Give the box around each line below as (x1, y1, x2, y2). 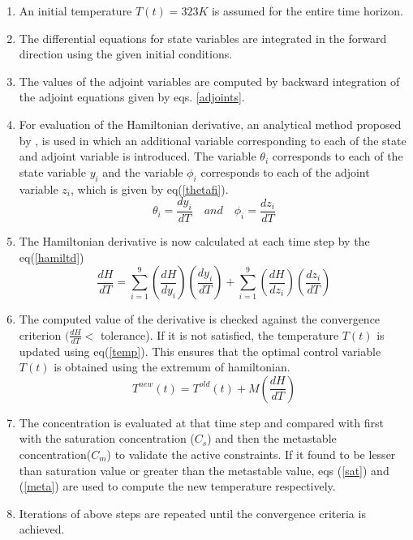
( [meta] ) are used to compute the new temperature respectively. (19, 478, 336, 495)
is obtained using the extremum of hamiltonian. (54, 358, 290, 375)
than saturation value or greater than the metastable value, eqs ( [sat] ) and (19, 461, 389, 478)
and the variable (102, 163, 183, 180)
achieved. (19, 521, 65, 538)
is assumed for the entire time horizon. (211, 2, 403, 19)
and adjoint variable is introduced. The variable (19, 148, 256, 165)
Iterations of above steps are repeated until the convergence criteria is (19, 504, 366, 521)
